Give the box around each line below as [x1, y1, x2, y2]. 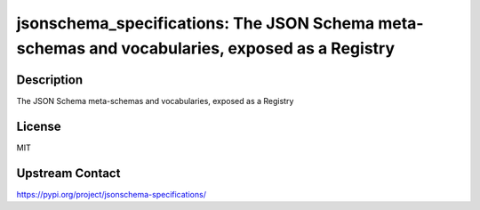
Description [16, 72, 84, 87]
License [16, 118, 61, 133]
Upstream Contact [16, 166, 121, 181]
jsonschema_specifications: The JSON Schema [16, 13, 375, 33]
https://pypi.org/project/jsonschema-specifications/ [16, 189, 206, 199]
